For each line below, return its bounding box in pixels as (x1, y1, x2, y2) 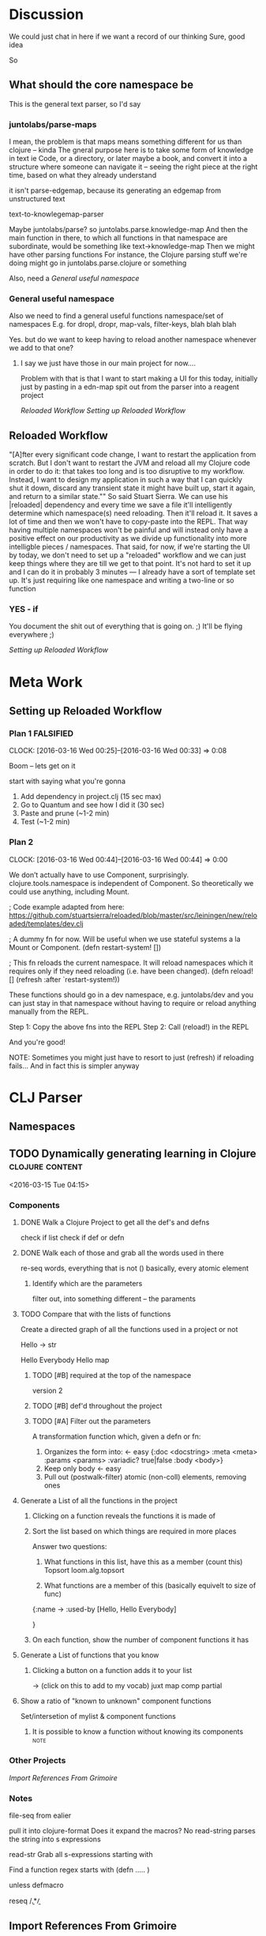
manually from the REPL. (9, 1007, 89, 1016)
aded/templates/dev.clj (9, 918, 84, 929)
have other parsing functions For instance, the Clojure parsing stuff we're (9, 250, 248, 260)
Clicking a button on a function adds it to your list (32, 1666, 193, 1675)
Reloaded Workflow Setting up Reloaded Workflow (20, 406, 186, 415)
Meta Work (9, 673, 83, 691)
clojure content (9, 1159, 84, 1172)
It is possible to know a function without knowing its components (32, 1727, 244, 1736)
